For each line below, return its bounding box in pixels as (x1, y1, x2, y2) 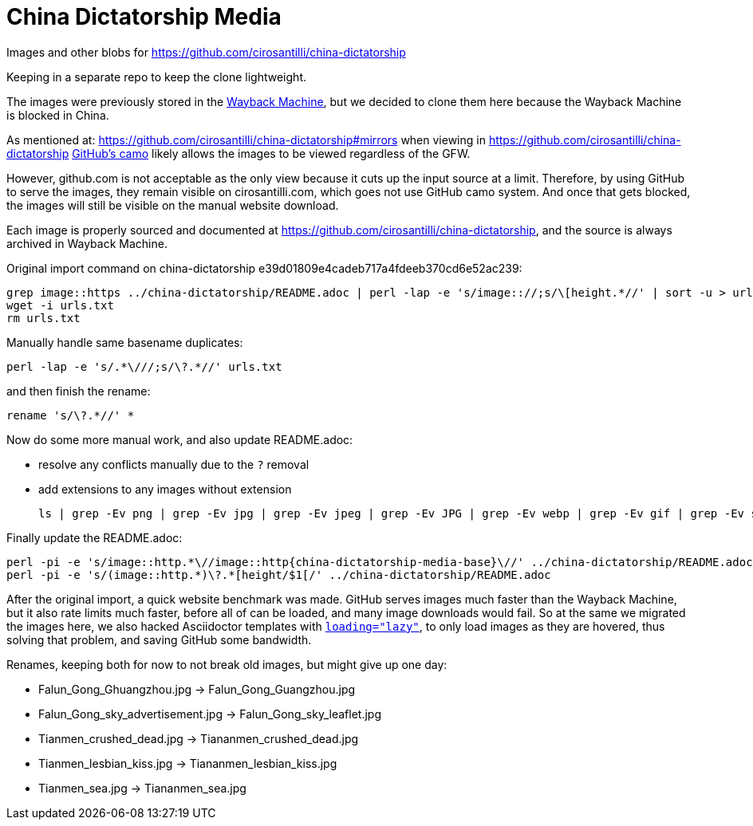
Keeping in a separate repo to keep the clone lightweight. (6, 69, 306, 84)
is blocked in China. (6, 108, 109, 122)
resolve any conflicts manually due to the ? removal (38, 457, 309, 471)
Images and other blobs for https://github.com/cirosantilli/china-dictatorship (6, 45, 406, 59)
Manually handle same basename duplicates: (6, 335, 243, 349)
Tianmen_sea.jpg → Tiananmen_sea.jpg (38, 781, 246, 795)
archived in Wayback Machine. (6, 236, 168, 250)
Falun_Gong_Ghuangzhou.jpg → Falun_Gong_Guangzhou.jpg (38, 682, 356, 696)
